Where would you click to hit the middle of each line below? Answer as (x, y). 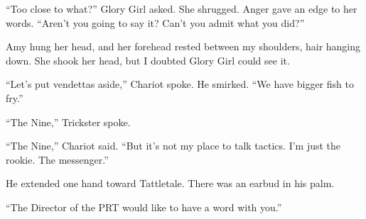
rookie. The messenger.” (57, 159)
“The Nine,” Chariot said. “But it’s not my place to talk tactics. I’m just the (173, 146)
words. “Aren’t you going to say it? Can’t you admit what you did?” (155, 22)
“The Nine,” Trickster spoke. (68, 122)
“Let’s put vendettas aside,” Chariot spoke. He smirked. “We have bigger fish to (180, 84)
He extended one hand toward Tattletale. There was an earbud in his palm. (170, 183)
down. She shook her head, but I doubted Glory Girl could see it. (148, 60)
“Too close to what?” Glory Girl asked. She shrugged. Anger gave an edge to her (182, 9)
